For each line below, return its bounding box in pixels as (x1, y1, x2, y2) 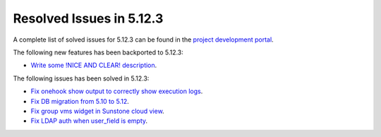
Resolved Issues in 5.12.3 (13, 11, 164, 26)
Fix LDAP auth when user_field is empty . (30, 117, 148, 125)
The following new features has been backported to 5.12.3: (13, 48, 183, 56)
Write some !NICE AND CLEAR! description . (30, 61, 157, 70)
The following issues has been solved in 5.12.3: (13, 74, 150, 83)
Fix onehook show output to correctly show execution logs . (30, 87, 203, 95)
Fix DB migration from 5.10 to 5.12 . (30, 97, 130, 105)
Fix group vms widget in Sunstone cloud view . (30, 107, 165, 115)
